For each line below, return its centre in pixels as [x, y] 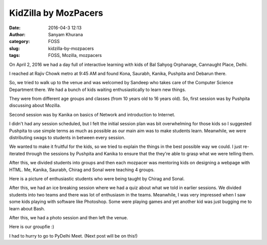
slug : [14, 48]
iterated [17, 153]
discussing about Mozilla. [35, 105]
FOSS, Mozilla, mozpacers [75, 55]
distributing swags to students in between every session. [67, 138]
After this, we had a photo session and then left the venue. [68, 217]
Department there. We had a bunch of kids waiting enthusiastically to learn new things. [98, 90]
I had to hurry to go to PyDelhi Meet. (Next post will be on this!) [73, 236]
